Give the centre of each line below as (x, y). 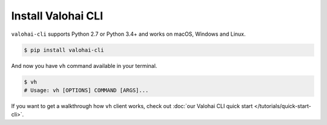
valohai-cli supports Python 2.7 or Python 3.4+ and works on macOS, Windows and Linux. (128, 34)
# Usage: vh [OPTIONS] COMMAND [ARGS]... (86, 90)
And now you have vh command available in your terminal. (84, 66)
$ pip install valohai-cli (64, 50)
